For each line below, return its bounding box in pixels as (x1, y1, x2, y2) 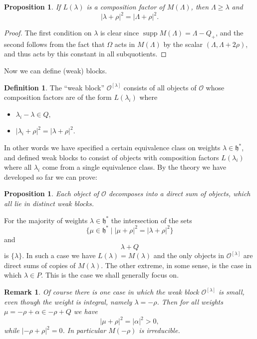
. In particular (62, 325, 106, 336)
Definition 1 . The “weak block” (4, 82, 105, 92)
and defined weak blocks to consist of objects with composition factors (4, 152, 219, 162)
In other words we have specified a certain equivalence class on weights (4, 142, 221, 153)
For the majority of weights (4, 215, 88, 225)
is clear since (100, 27, 139, 38)
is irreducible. (139, 325, 180, 336)
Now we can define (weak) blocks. (4, 65, 107, 76)
